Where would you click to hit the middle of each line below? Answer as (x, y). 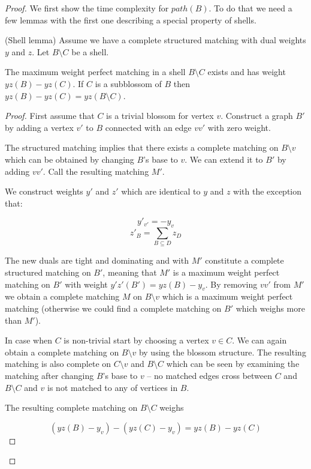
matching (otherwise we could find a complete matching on (113, 308)
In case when (29, 340)
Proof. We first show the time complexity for (87, 8)
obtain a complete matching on (62, 352)
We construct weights (44, 191)
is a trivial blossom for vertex (160, 116)
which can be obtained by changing (70, 159)
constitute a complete (244, 260)
